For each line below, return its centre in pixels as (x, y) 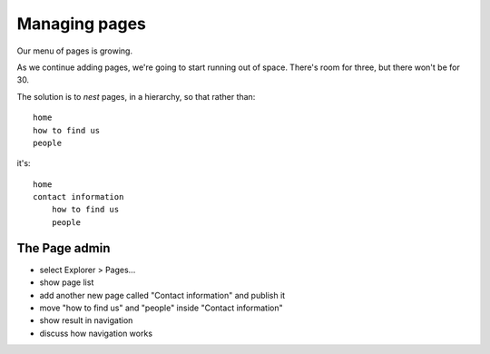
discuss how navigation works (96, 333)
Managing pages (82, 24)
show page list (67, 282)
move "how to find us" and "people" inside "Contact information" (161, 308)
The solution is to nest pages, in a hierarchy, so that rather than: (136, 96)
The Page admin (64, 248)
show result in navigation (86, 320)
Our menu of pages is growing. (75, 51)
